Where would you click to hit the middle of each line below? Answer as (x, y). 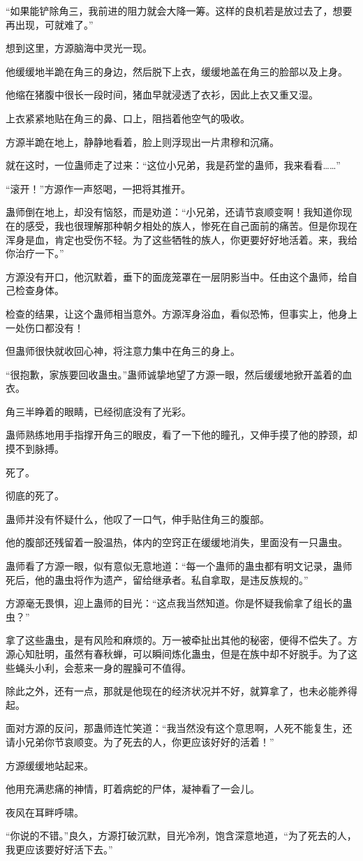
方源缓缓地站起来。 (50, 765)
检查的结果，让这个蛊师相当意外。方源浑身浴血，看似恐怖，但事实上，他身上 (181, 313)
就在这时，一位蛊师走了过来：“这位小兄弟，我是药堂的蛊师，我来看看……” (173, 165)
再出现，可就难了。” (50, 24)
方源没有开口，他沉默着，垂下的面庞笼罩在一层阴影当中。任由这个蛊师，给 (177, 276)
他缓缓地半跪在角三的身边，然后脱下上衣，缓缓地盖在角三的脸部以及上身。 (177, 71)
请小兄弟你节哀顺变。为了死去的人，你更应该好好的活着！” (140, 741)
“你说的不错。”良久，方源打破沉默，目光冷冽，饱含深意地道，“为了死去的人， (181, 836)
